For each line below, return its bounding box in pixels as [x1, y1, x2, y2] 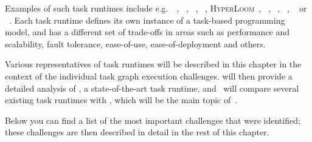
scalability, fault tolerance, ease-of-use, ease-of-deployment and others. [5, 37, 266, 50]
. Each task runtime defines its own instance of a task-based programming [9, 13, 285, 26]
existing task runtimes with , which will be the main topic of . [5, 93, 238, 106]
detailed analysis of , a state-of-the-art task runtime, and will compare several [5, 81, 299, 94]
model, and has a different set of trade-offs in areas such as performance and [5, 25, 290, 38]
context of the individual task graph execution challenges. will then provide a [5, 69, 293, 82]
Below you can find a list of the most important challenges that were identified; [5, 113, 300, 126]
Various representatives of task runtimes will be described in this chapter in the [5, 58, 302, 70]
